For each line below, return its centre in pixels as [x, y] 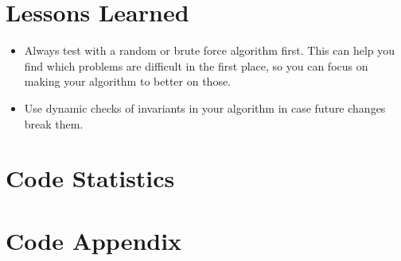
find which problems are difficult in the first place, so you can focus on [196, 65]
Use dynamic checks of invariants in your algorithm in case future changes [205, 107]
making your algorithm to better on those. [128, 81]
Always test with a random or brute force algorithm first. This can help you [210, 50]
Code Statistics [90, 178]
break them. [54, 123]
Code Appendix [94, 240]
